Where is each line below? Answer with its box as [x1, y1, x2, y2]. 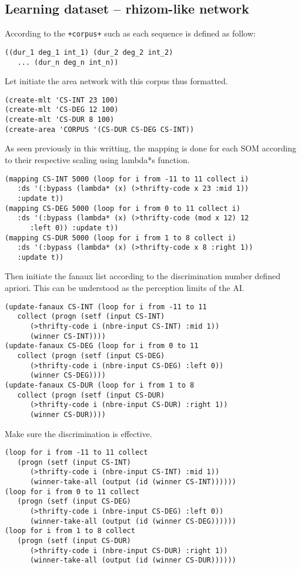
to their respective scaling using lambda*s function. [5, 153, 190, 166]
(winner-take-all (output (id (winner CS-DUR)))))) [29, 556, 236, 565]
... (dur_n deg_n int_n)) [17, 58, 119, 67]
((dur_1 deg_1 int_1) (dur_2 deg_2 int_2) [5, 48, 173, 57]
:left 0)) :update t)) [29, 223, 119, 232]
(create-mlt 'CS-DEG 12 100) [5, 105, 119, 114]
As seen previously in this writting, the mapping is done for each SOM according [5, 142, 297, 154]
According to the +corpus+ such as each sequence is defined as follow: [5, 27, 256, 39]
